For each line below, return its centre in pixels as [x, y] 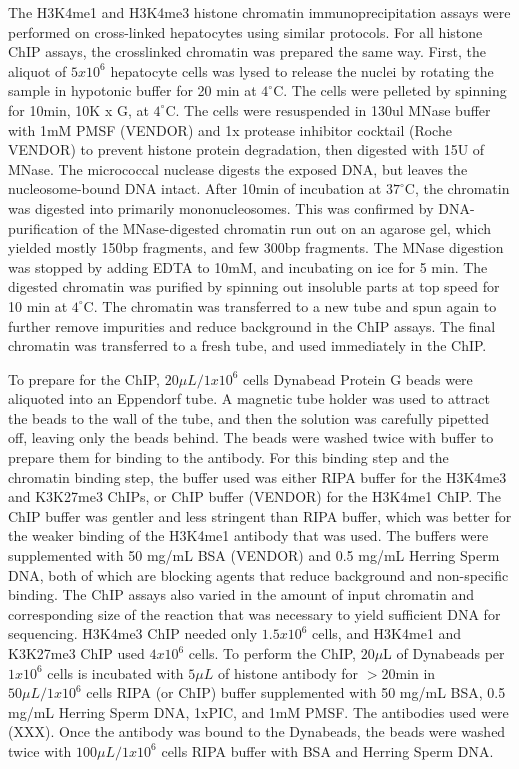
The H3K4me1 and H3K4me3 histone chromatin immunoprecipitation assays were [259, 12]
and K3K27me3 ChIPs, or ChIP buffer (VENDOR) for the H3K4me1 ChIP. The [254, 496]
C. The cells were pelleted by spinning [390, 90]
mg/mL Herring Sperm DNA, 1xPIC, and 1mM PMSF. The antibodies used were [258, 711]
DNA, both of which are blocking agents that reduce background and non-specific [258, 574]
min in [415, 672]
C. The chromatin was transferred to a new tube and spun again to [290, 305]
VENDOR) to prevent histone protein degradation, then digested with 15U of [246, 149]
